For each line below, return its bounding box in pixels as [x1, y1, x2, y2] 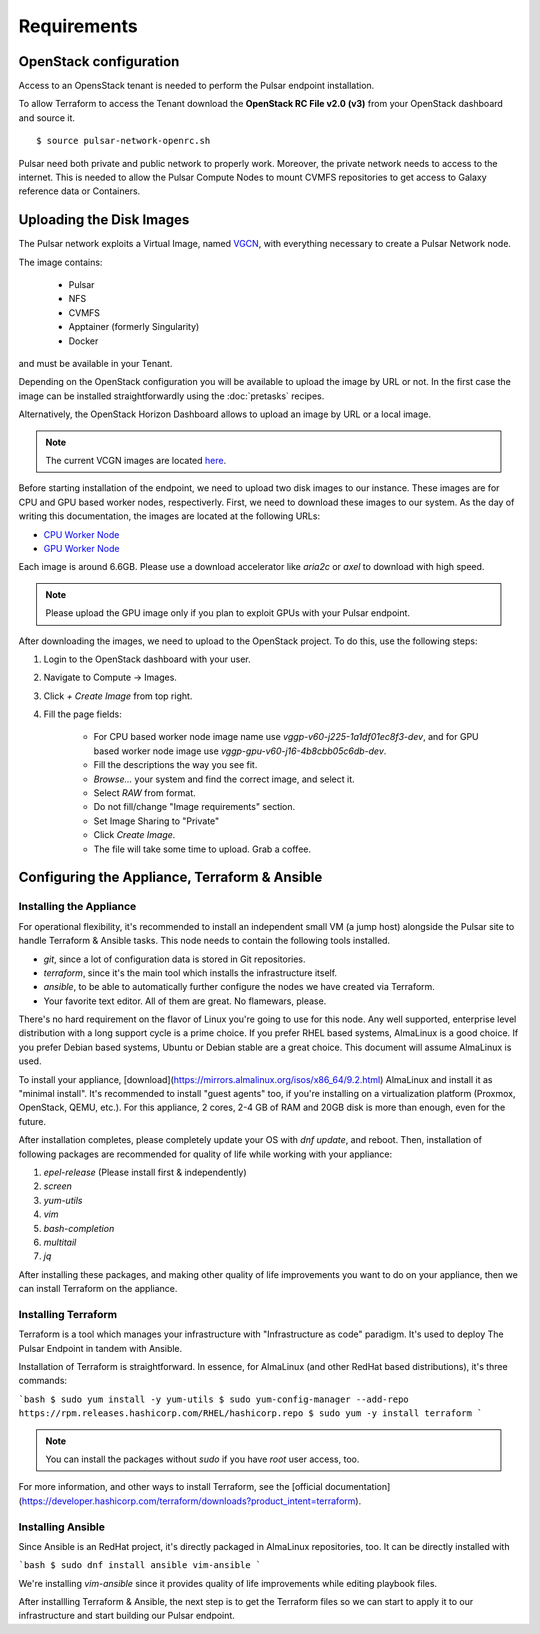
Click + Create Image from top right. [43, 690, 193, 702]
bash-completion [43, 1222, 115, 1234]
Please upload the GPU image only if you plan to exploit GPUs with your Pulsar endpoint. [45, 607, 410, 619]
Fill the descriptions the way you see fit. [93, 759, 258, 771]
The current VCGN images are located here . [45, 455, 227, 466]
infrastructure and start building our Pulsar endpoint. [18, 1610, 235, 1622]
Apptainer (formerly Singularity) [68, 321, 200, 333]
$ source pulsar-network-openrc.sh [36, 135, 211, 147]
